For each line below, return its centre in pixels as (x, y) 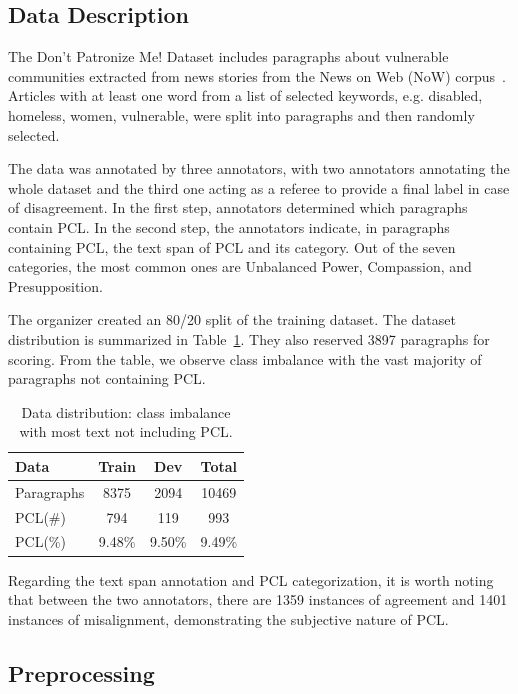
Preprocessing (81, 672)
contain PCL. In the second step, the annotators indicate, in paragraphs (229, 226)
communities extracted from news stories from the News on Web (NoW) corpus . (257, 75)
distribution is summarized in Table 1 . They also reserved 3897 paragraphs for (249, 338)
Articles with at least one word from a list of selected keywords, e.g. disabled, (245, 95)
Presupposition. (55, 285)
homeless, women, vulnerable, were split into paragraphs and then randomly (241, 114)
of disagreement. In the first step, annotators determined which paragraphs (238, 207)
